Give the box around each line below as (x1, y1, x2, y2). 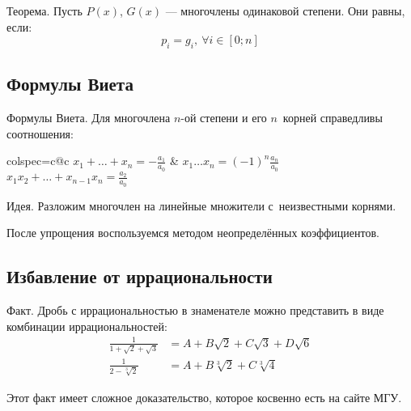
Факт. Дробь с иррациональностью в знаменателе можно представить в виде (6, 301, 384, 318)
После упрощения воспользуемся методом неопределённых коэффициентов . (6, 224, 379, 241)
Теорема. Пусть (6, 2, 83, 19)
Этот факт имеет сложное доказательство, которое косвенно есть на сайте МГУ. (6, 388, 402, 405)
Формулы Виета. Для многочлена (6, 109, 171, 126)
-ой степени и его (180, 109, 267, 126)
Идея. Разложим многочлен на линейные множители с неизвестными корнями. (6, 197, 396, 214)
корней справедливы (282, 109, 383, 126)
